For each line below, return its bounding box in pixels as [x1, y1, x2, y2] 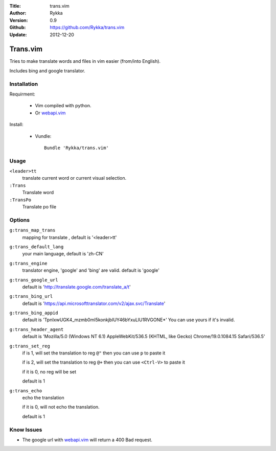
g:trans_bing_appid [9, 310, 58, 316]
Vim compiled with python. [35, 103, 91, 109]
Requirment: [9, 91, 36, 97]
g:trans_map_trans [9, 227, 56, 233]
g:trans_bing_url [9, 294, 53, 299]
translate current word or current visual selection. [22, 175, 127, 181]
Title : [9, 3, 21, 9]
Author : [9, 10, 27, 16]
